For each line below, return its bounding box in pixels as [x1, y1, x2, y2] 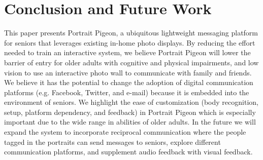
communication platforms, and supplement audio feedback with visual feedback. [4, 146, 253, 157]
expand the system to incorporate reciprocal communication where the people [4, 127, 246, 137]
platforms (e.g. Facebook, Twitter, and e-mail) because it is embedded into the [4, 87, 249, 97]
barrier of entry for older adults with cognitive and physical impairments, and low [4, 57, 259, 67]
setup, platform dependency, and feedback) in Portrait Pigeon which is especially [4, 106, 256, 117]
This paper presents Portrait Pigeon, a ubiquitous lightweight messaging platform [4, 27, 258, 38]
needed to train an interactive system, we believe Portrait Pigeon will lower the [4, 47, 251, 58]
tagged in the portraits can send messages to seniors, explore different [4, 136, 221, 147]
